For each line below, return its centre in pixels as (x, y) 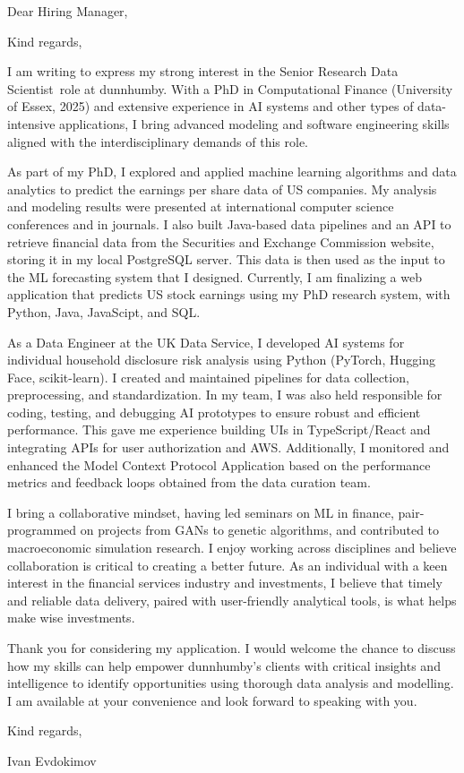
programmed (42, 530)
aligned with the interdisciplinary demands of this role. (158, 141)
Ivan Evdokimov (52, 760)
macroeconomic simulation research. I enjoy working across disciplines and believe (232, 548)
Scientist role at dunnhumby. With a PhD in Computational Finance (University (230, 88)
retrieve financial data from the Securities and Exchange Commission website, (221, 241)
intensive (31, 123)
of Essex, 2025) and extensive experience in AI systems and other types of (211, 106)
